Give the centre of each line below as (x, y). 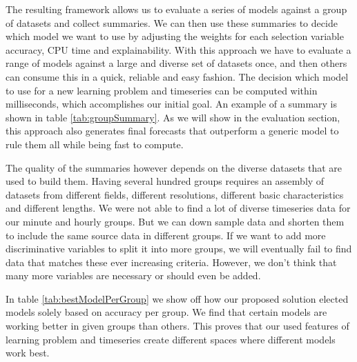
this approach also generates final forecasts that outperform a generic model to (172, 131)
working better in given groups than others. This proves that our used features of (177, 326)
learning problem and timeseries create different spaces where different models (171, 339)
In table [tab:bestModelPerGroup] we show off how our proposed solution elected (177, 298)
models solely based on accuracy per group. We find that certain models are (166, 312)
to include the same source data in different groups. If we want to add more (166, 235)
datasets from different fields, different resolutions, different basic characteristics (175, 194)
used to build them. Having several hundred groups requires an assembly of (165, 181)
